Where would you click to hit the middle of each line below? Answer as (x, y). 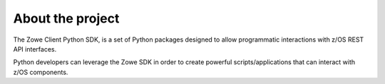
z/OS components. (41, 72)
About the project (66, 18)
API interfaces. (35, 49)
